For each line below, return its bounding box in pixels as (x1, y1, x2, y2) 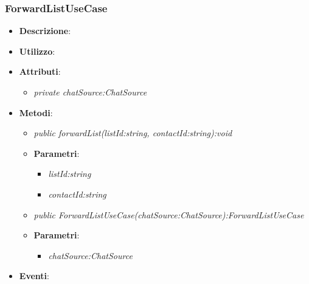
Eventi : (19, 269, 49, 282)
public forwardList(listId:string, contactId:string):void (33, 126, 232, 139)
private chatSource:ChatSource (33, 86, 147, 98)
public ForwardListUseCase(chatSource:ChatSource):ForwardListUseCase (33, 208, 304, 221)
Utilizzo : (19, 44, 55, 57)
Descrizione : (19, 24, 71, 37)
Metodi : (19, 106, 53, 119)
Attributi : (19, 65, 61, 78)
